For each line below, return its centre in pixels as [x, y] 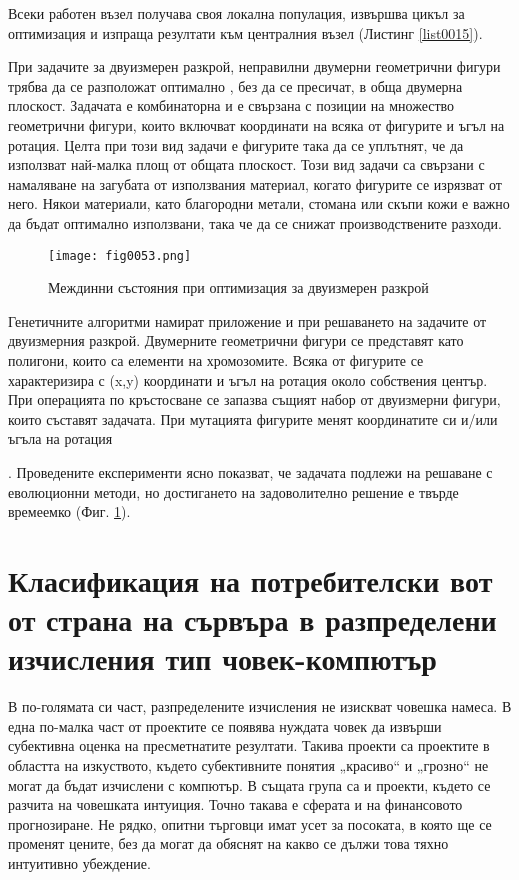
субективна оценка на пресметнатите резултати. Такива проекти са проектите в [249, 745]
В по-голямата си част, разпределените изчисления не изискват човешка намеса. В [260, 706]
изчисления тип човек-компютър [222, 658]
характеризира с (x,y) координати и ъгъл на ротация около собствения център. [248, 379]
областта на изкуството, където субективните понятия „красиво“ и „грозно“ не [248, 765]
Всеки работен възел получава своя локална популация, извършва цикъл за [236, 13]
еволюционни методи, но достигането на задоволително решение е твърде [233, 491]
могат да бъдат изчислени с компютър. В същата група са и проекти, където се [249, 784]
